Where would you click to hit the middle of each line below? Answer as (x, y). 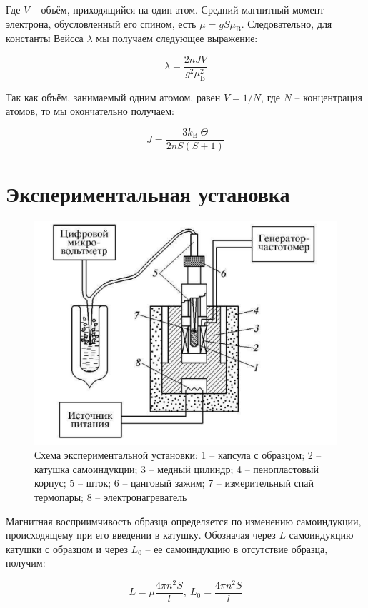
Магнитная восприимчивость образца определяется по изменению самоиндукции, (184, 521)
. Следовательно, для (287, 23)
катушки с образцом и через (67, 548)
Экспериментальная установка (148, 194)
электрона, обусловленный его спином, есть (101, 23)
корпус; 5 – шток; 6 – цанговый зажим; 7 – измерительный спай (174, 483)
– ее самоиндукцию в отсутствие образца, (237, 548)
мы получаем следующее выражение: (177, 38)
